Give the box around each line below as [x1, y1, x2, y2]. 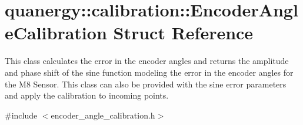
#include [5, 109, 38, 121]
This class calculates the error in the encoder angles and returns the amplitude [5, 55, 289, 67]
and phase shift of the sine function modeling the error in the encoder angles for [5, 66, 294, 78]
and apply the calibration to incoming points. [5, 89, 169, 102]
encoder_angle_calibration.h [51, 109, 155, 121]
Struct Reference [113, 21, 254, 45]
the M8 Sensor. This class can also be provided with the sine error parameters [5, 77, 287, 90]
